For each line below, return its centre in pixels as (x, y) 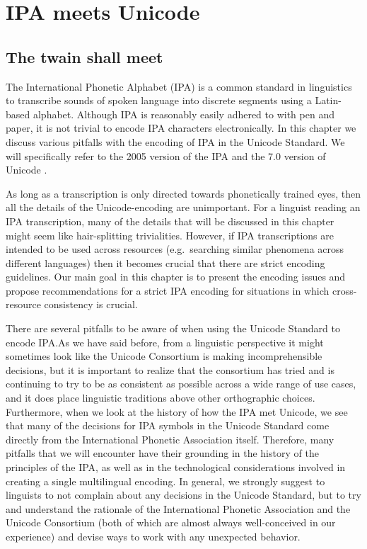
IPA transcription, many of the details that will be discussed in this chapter (170, 221)
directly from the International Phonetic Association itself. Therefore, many (170, 439)
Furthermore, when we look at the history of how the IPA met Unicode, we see (177, 411)
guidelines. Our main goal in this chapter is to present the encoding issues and (176, 277)
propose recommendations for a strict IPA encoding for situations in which (168, 290)
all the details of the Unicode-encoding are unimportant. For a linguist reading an (183, 207)
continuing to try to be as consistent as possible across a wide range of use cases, (181, 384)
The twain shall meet (85, 56)
